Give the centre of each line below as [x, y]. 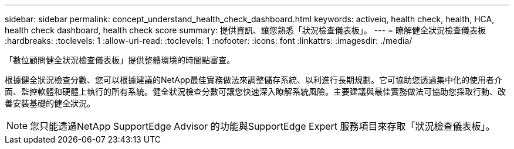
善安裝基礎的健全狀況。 [50, 103]
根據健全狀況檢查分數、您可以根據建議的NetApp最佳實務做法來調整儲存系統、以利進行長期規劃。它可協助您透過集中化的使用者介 [254, 80]
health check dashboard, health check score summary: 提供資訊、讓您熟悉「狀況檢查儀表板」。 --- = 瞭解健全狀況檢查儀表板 [246, 30]
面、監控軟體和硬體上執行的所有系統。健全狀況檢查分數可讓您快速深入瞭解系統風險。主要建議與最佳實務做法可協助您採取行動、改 [255, 91]
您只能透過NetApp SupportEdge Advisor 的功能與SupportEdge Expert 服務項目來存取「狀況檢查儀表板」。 [263, 126]
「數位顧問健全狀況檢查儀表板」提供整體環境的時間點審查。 [120, 60]
